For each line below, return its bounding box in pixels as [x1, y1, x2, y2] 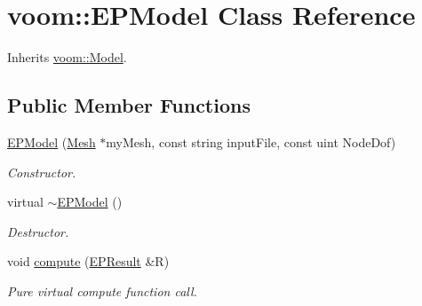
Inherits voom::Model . [7, 48, 127, 67]
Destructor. [7, 222, 69, 240]
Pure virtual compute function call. [7, 281, 197, 300]
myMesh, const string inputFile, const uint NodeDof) [106, 132, 396, 151]
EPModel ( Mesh [7, 132, 96, 151]
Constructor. [7, 162, 76, 181]
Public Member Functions [7, 91, 251, 119]
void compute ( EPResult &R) [7, 252, 170, 271]
